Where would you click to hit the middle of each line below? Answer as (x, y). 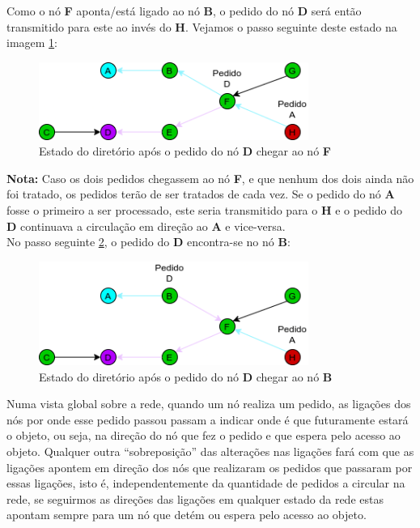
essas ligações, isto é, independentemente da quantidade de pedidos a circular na (206, 483)
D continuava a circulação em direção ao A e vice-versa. (146, 226)
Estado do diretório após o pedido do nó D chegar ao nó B (186, 376)
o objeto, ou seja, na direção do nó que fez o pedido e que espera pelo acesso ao (204, 435)
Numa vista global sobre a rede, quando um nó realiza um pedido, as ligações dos (209, 404)
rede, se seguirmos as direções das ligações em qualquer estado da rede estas (195, 498)
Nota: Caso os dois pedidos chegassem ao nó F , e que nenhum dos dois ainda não (210, 178)
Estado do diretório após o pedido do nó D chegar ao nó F (185, 151)
